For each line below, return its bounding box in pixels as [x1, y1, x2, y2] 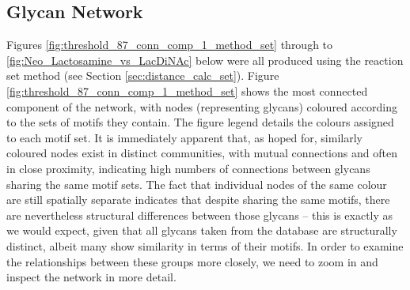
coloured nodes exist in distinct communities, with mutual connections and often [6, 145, 397, 161]
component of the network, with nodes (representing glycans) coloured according [6, 98, 397, 115]
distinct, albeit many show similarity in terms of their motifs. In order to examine [6, 237, 404, 254]
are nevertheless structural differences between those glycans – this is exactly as [6, 206, 393, 223]
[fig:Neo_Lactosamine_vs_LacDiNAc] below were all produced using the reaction [6, 51, 404, 68]
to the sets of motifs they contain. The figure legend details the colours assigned [6, 114, 394, 130]
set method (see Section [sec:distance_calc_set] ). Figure [6, 67, 279, 84]
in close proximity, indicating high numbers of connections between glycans [6, 160, 370, 176]
